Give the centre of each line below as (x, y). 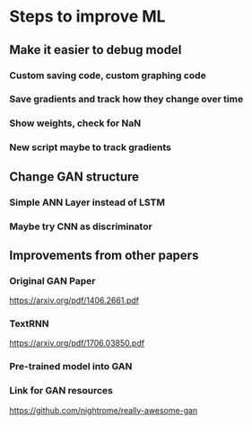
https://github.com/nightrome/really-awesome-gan (104, 410)
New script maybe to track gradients (91, 147)
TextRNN (29, 323)
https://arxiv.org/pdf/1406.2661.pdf (74, 301)
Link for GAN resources (61, 391)
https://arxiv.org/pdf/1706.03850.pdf (77, 343)
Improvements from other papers (104, 255)
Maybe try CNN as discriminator (81, 226)
